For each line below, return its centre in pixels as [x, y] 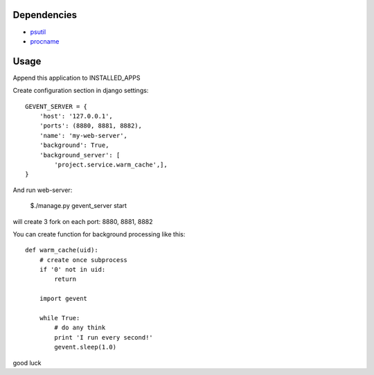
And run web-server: [43, 190]
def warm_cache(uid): [62, 250]
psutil [38, 32]
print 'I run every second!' [104, 337]
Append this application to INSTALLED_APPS [77, 78]
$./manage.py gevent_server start [79, 206]
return [65, 279]
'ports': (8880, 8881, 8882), [90, 126]
